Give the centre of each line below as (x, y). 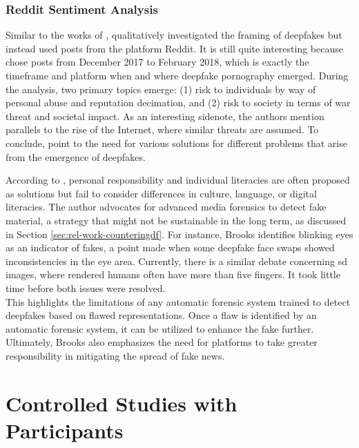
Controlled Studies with (122, 403)
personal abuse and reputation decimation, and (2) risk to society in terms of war (178, 103)
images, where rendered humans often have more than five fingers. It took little (173, 274)
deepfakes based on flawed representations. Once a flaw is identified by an (161, 315)
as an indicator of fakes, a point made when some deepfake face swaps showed (170, 247)
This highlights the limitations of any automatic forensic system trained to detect (178, 301)
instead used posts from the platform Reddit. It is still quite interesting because (174, 48)
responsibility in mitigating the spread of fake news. (115, 355)
